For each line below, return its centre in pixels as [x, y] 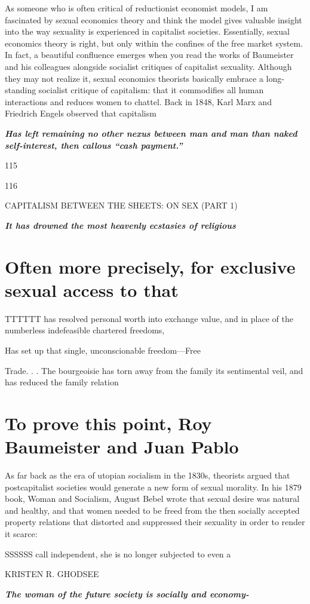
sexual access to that [92, 289]
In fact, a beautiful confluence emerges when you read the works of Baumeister [149, 55]
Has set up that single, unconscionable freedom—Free [103, 350]
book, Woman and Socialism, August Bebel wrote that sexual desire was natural [152, 499]
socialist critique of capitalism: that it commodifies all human [151, 90]
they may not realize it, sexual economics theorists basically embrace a [134, 78]
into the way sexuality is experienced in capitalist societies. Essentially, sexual [147, 31]
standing [21, 90]
